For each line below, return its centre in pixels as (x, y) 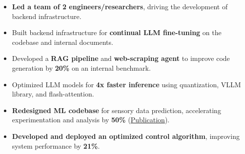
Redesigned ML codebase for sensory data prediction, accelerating (116, 110)
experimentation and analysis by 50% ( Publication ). (91, 120)
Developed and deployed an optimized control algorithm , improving (126, 136)
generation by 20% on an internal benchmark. (81, 67)
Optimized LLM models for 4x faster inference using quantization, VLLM (126, 84)
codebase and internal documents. (62, 42)
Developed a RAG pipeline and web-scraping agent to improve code (121, 58)
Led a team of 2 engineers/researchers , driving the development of (120, 6)
